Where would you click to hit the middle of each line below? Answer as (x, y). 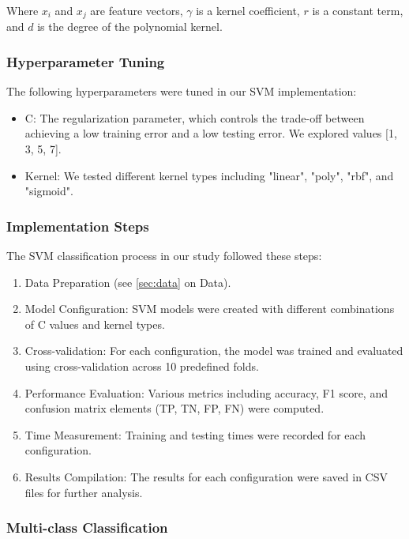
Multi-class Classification (87, 528)
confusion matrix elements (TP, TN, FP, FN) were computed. (174, 408)
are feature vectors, (137, 10)
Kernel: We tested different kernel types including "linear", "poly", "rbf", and (209, 175)
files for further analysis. (84, 492)
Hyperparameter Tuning (86, 61)
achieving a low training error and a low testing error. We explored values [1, (211, 133)
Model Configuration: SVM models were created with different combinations (210, 309)
